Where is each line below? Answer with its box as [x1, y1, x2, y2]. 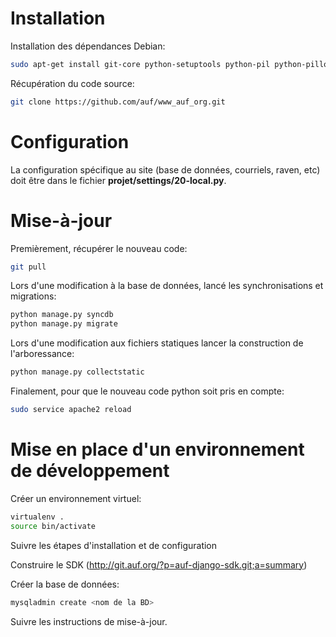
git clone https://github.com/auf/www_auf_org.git [10, 97, 226, 107]
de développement [10, 460, 170, 482]
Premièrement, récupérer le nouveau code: [10, 242, 188, 254]
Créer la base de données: [10, 578, 120, 590]
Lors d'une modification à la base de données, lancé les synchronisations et [10, 280, 324, 292]
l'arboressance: [10, 348, 75, 360]
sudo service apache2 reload [10, 405, 132, 415]
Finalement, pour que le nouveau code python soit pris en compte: [10, 385, 285, 397]
